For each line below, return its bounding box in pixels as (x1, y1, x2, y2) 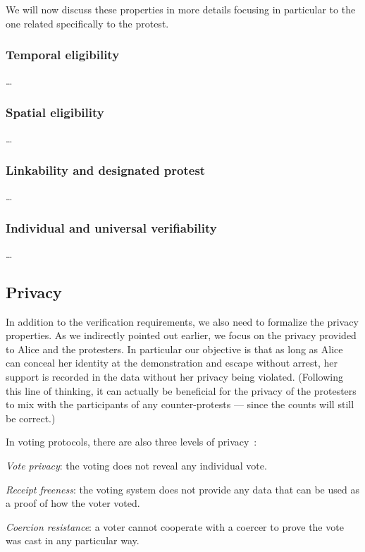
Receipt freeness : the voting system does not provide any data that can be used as (6, 482, 359, 496)
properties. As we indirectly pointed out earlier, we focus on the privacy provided (6, 328, 357, 343)
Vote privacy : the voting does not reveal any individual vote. (6, 458, 267, 472)
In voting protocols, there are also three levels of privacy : (6, 434, 257, 449)
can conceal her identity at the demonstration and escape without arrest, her (6, 355, 338, 370)
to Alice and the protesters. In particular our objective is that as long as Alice (6, 341, 343, 356)
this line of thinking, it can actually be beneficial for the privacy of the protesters (6, 383, 357, 398)
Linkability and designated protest (6, 161, 206, 178)
